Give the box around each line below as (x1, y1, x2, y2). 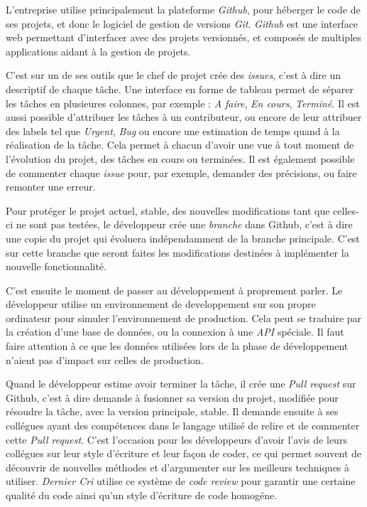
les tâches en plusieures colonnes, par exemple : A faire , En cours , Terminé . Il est (6, 95, 360, 110)
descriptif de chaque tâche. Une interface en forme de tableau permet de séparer (6, 81, 354, 96)
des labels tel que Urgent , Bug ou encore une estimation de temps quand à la (6, 123, 340, 138)
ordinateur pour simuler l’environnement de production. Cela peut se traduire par (6, 310, 362, 325)
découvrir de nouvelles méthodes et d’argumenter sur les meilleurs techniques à (6, 459, 350, 474)
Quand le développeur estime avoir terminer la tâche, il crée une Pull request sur (6, 376, 356, 391)
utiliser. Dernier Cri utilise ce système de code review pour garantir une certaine (6, 474, 356, 489)
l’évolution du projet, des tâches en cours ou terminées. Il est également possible (6, 151, 355, 166)
